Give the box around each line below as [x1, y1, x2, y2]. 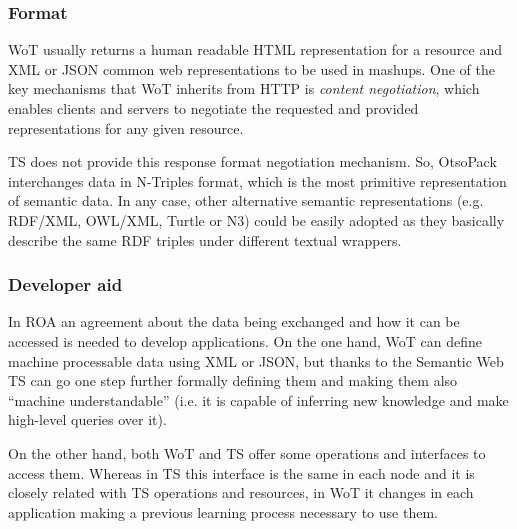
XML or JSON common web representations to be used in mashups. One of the [8, 58, 495, 79]
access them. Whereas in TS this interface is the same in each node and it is [8, 462, 475, 483]
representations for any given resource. [8, 117, 244, 138]
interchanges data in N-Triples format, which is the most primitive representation [8, 170, 507, 191]
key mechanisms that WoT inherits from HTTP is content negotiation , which [8, 78, 480, 99]
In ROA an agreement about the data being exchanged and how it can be [8, 311, 460, 332]
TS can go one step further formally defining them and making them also [8, 370, 458, 391]
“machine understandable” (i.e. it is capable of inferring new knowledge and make [8, 389, 509, 410]
